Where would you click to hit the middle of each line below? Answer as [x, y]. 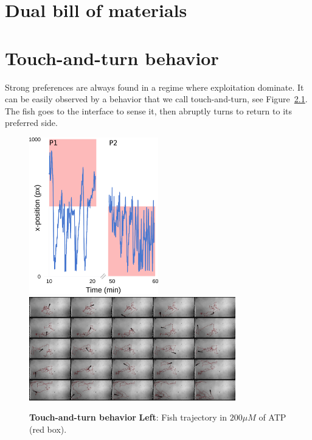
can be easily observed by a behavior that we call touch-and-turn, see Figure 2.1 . [156, 99]
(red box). [48, 429]
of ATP [272, 417]
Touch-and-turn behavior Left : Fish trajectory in [128, 417]
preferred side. [31, 123]
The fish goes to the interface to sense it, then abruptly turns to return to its [148, 110]
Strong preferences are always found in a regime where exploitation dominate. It [154, 87]
